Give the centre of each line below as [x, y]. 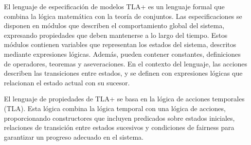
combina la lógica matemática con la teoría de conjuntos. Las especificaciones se [123, 16]
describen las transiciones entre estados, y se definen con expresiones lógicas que [123, 73]
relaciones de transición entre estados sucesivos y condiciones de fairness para [119, 127]
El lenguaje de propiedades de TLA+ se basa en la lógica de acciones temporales [124, 99]
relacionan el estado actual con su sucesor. [67, 82]
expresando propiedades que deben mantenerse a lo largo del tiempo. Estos [116, 35]
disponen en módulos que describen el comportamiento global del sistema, [114, 25]
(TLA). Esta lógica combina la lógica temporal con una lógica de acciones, [115, 108]
